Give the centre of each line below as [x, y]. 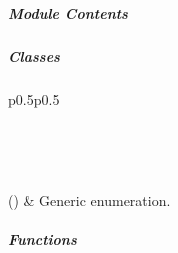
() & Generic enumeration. [89, 200]
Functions [42, 239]
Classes [34, 56]
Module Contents [68, 13]
